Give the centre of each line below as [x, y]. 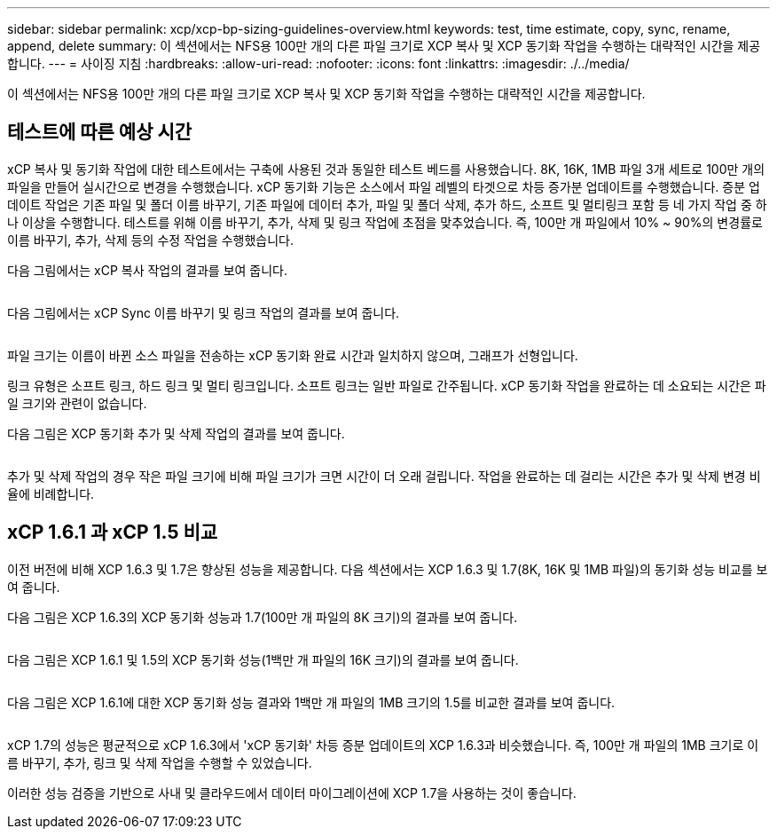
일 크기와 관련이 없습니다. [77, 403]
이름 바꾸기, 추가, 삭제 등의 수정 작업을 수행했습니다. [151, 240]
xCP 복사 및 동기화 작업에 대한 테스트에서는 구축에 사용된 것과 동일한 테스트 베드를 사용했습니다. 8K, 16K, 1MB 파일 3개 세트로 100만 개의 [386, 169]
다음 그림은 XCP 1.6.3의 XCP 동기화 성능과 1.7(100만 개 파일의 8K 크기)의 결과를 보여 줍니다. [263, 617]
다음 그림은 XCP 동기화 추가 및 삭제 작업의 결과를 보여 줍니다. [176, 433]
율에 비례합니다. [51, 493]
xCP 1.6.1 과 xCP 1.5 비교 [113, 532]
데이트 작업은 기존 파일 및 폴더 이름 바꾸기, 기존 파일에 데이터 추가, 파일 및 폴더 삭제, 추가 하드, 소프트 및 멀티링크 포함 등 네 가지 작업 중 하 [387, 204]
